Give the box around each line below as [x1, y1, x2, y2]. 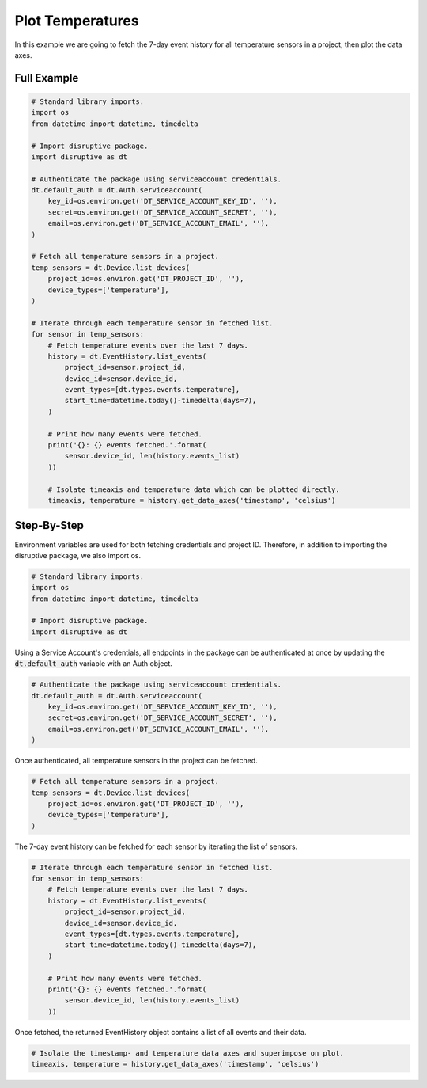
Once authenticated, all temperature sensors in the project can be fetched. [14, 756, 259, 766]
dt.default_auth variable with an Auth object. [14, 659, 173, 668]
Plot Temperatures [14, 12, 139, 29]
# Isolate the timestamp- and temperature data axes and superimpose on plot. [31, 1048, 344, 1057]
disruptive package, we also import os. [14, 550, 142, 560]
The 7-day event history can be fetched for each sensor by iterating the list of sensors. [14, 842, 298, 851]
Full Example [14, 71, 79, 85]
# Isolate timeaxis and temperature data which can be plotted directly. [47, 485, 340, 494]
